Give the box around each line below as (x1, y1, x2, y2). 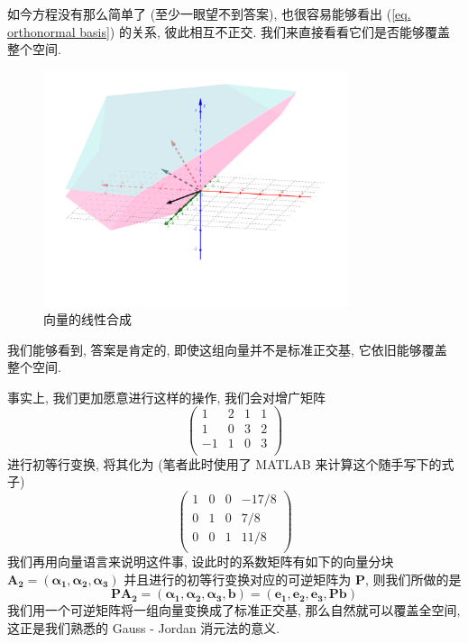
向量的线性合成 (43, 310, 132, 329)
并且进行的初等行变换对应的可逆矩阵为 (124, 569, 352, 588)
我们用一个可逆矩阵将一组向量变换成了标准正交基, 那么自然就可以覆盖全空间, (7, 601, 461, 620)
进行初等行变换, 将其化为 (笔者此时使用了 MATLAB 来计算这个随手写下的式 (7, 454, 454, 473)
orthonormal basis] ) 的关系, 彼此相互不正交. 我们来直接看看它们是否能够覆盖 (7, 22, 451, 41)
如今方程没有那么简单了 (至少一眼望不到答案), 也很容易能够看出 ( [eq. (7, 5, 411, 23)
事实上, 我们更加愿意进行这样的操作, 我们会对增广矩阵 (7, 387, 326, 406)
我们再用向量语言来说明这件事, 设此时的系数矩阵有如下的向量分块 (7, 551, 394, 570)
